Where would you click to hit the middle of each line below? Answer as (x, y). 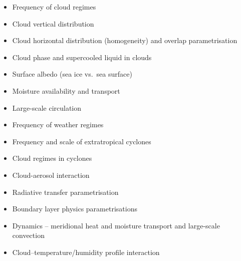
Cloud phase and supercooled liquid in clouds (82, 57)
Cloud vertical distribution (53, 23)
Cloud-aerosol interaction (51, 175)
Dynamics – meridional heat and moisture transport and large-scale (116, 225)
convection (28, 235)
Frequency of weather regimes (58, 124)
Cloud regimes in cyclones (52, 158)
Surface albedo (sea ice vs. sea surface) (72, 74)
